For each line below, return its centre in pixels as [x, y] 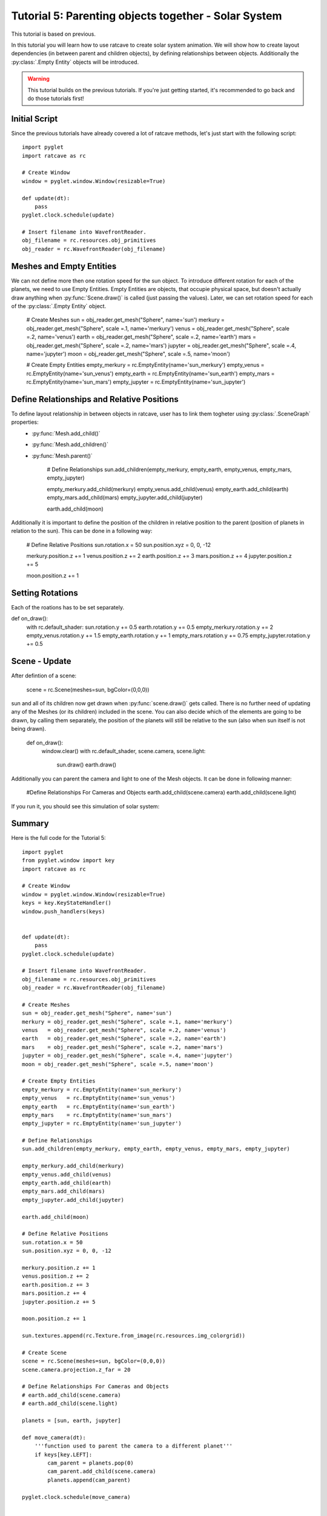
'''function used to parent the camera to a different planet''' [134, 1446]
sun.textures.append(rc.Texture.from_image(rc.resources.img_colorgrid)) [134, 1336]
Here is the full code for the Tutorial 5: [58, 838]
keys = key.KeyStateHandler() [67, 903]
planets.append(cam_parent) [89, 1480]
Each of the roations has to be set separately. [68, 607]
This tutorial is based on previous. [54, 34]
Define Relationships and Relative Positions [95, 399]
